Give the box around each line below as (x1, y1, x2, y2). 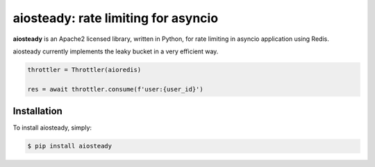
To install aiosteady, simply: (12, 123, 92, 132)
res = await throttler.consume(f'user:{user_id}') (27, 85, 204, 93)
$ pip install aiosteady (27, 142, 112, 150)
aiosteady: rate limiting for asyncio (12, 10, 219, 26)
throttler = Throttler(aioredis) (27, 66, 142, 73)
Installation (12, 105, 62, 117)
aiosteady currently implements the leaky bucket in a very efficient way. (12, 47, 219, 55)
